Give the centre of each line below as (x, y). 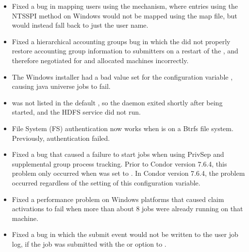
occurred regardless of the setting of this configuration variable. (106, 182)
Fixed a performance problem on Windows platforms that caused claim (118, 199)
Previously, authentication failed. (61, 138)
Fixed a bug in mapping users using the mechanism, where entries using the (125, 6)
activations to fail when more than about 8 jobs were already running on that (127, 209)
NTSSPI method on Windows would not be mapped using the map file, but (124, 15)
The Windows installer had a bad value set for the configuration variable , (122, 76)
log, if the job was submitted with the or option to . (89, 244)
